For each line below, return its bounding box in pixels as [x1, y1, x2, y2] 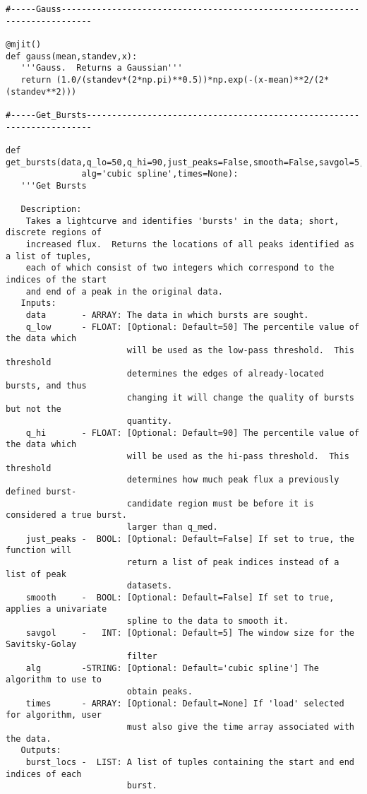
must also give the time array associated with [126, 722, 354, 733]
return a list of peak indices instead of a [126, 557, 339, 567]
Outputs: [20, 745, 61, 756]
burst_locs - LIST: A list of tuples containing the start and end [25, 757, 354, 767]
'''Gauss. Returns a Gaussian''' [20, 63, 183, 73]
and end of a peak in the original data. [25, 286, 223, 297]
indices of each [6, 769, 82, 779]
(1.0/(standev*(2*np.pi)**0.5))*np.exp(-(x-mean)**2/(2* [56, 74, 330, 85]
